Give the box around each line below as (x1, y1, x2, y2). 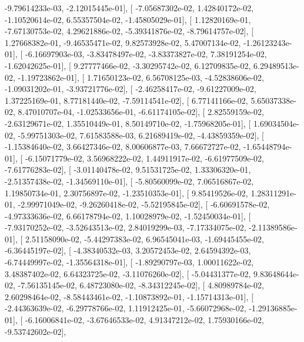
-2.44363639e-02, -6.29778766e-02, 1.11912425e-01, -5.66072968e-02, (5, 302, 246, 314)
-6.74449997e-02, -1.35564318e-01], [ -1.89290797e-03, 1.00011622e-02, (5, 256, 254, 268)
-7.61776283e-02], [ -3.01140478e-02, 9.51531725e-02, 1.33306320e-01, (5, 163, 251, 176)
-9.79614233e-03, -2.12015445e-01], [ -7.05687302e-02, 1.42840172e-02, (5, 2, 254, 14)
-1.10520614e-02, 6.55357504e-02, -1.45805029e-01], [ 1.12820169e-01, (5, 13, 251, 25)
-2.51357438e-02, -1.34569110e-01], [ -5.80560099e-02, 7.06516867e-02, (5, 175, 254, 187)
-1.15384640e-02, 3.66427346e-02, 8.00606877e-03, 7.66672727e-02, (5, 140, 241, 153)
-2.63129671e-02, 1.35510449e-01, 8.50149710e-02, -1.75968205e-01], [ (5, 117, 251, 129)
